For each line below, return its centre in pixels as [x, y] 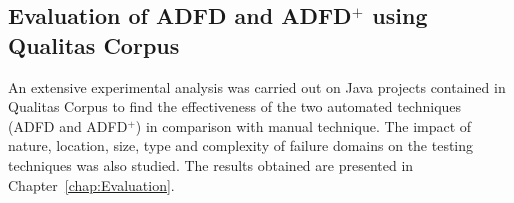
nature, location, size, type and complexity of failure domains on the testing [241, 145]
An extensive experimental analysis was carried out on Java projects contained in [257, 86]
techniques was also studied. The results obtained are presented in [211, 164]
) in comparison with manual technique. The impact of [303, 125]
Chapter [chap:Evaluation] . [91, 184]
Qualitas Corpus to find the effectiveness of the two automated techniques [235, 106]
